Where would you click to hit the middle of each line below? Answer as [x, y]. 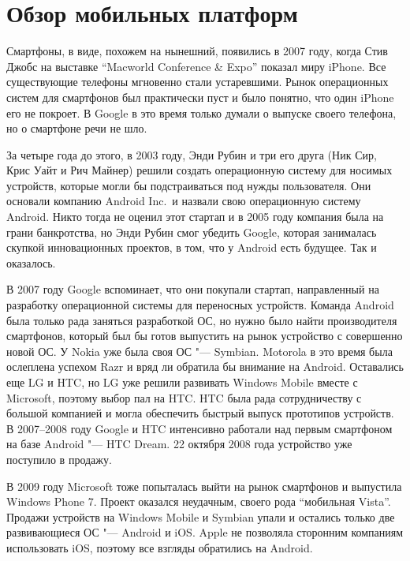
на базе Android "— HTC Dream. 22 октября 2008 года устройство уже [179, 444]
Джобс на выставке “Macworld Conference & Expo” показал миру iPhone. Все [196, 66]
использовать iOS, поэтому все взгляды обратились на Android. [160, 547]
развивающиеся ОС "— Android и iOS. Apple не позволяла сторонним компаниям [205, 532]
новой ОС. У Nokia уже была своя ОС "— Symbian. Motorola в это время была [199, 351]
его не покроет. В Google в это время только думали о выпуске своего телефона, [201, 112]
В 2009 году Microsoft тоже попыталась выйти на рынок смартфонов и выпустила [204, 486]
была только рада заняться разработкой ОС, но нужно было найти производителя [202, 320]
